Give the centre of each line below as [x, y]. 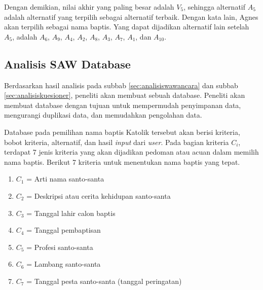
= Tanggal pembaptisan [64, 230]
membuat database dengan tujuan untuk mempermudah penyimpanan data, [123, 105]
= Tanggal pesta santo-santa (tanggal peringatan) [104, 281]
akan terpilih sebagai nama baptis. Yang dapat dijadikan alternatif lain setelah [127, 27]
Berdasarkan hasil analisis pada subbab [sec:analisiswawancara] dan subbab [121, 85]
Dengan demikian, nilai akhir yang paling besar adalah [89, 7]
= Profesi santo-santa [60, 247]
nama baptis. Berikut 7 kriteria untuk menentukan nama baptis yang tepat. [122, 161]
